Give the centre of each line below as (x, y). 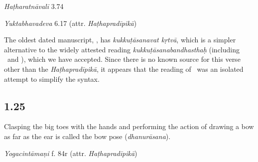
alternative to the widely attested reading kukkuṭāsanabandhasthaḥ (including (122, 49)
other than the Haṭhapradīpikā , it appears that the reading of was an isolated (124, 69)
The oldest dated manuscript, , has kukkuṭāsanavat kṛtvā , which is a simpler (120, 40)
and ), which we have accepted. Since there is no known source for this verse (124, 59)
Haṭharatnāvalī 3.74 (34, 6)
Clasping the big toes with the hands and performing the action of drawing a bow (129, 126)
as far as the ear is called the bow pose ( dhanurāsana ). (87, 136)
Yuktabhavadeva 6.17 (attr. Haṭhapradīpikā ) (70, 23)
